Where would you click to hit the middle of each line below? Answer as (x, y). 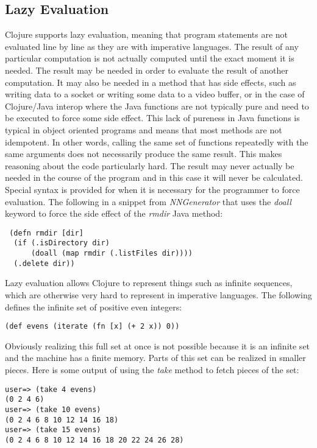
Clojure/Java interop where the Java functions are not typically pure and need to (157, 106)
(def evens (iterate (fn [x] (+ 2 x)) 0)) (92, 327)
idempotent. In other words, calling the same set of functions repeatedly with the (157, 142)
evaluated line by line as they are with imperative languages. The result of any (152, 46)
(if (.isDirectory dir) (62, 243)
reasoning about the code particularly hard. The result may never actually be (150, 165)
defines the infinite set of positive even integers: (94, 306)
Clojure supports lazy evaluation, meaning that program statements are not (147, 34)
